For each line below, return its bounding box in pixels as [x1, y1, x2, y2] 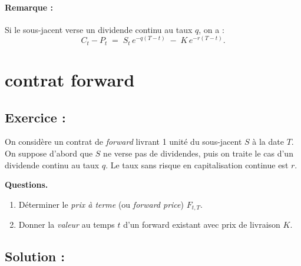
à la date [252, 135, 284, 148]
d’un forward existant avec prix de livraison [123, 218, 280, 231]
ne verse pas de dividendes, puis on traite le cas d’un [103, 147, 293, 159]
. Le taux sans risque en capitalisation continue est [105, 158, 289, 171]
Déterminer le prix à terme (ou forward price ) [18, 198, 184, 210]
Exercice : [5, 108, 66, 126]
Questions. [5, 178, 48, 191]
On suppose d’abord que [5, 147, 93, 159]
